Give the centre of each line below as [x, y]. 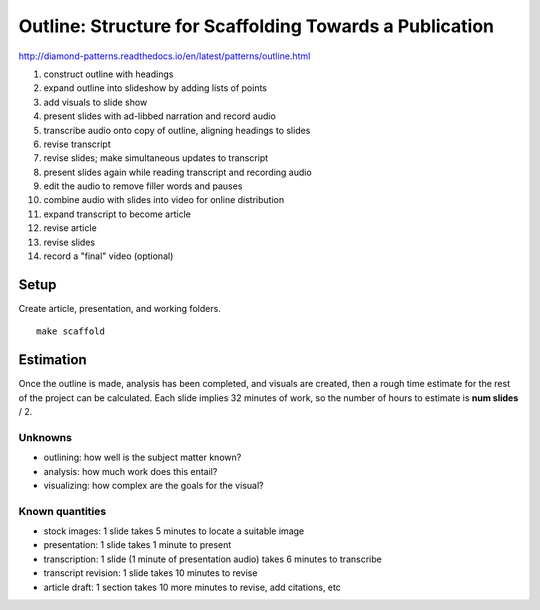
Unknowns [45, 437]
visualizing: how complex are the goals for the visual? [153, 485]
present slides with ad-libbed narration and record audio [160, 116]
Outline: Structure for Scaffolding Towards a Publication [256, 26]
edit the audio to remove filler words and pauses [143, 186]
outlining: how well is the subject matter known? [142, 457]
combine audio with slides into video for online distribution [164, 200]
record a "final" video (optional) [108, 256]
